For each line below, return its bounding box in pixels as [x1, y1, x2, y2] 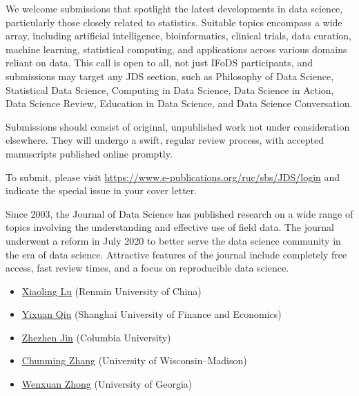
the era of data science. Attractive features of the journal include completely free [6, 247, 347, 261]
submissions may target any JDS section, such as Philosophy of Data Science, [6, 68, 334, 83]
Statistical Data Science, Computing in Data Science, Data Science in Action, [6, 82, 334, 97]
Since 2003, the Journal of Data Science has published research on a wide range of [6, 206, 353, 220]
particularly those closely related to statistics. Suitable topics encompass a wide [6, 15, 342, 29]
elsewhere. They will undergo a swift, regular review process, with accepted [6, 133, 324, 147]
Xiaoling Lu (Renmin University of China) [21, 283, 202, 298]
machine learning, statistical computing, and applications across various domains [6, 41, 347, 56]
